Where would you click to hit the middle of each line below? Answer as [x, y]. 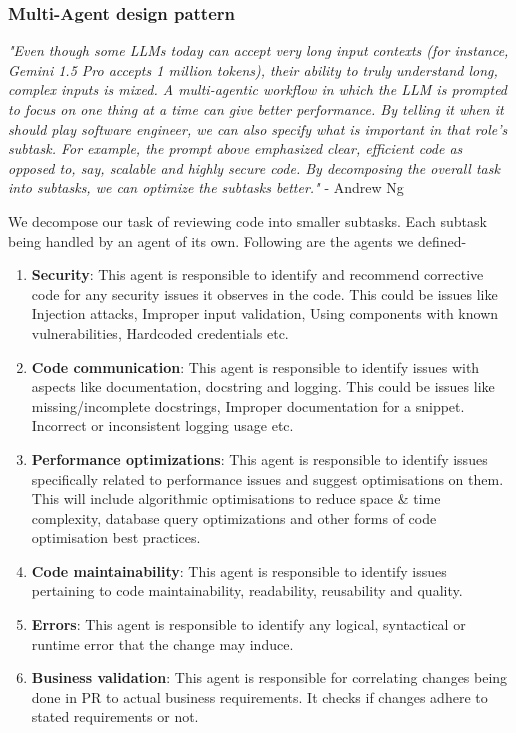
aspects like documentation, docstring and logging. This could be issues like [263, 386]
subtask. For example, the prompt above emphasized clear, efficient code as [235, 148]
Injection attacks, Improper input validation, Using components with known [265, 313]
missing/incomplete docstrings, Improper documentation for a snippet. [248, 405]
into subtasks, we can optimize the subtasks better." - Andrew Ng [206, 187]
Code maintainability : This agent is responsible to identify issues [239, 570]
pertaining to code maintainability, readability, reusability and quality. [247, 590]
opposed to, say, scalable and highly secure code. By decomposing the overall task [254, 167]
